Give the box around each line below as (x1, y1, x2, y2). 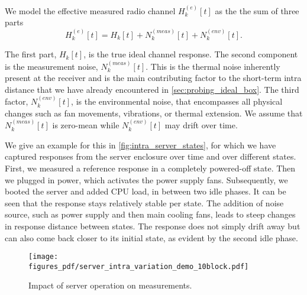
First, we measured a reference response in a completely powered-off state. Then (5, 162, 296, 174)
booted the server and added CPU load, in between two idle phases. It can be (5, 185, 286, 197)
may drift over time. (164, 119, 238, 131)
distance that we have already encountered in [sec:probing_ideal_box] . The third (5, 83, 299, 95)
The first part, (5, 48, 57, 60)
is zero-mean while (52, 119, 119, 131)
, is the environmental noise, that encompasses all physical (71, 95, 283, 108)
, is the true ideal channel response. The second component (83, 48, 298, 60)
